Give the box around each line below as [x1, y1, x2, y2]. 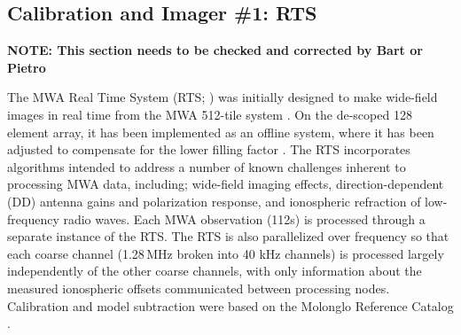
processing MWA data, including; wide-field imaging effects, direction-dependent [7, 175, 444, 193]
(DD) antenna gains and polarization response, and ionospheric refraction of [7, 191, 421, 210]
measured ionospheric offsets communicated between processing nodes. [7, 278, 390, 297]
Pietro [7, 58, 46, 76]
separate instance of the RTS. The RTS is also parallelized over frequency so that [7, 227, 449, 245]
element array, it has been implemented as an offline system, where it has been [7, 122, 434, 141]
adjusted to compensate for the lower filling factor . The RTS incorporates [7, 140, 410, 159]
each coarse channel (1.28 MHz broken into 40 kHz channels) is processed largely [7, 244, 444, 262]
